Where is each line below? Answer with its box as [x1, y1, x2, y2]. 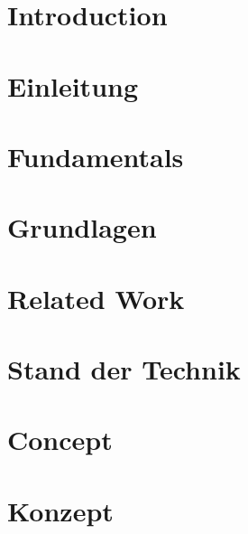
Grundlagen [7, 209, 157, 246]
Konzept [7, 492, 114, 529]
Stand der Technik [7, 351, 241, 388]
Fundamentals [7, 137, 184, 174]
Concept [7, 421, 113, 458]
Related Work [7, 279, 185, 316]
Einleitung [7, 67, 139, 104]
